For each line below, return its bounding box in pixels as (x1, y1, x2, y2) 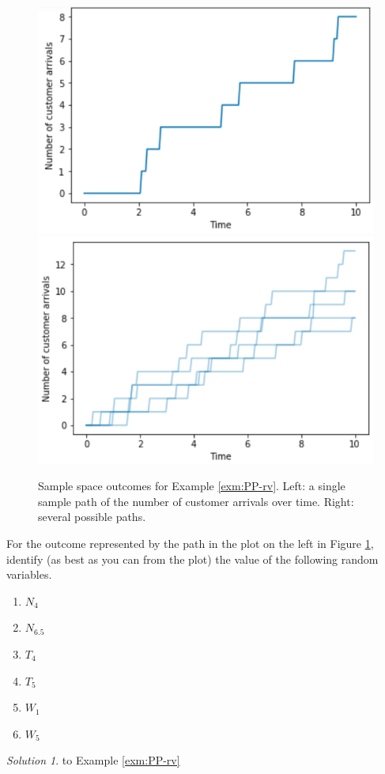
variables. (6, 566, 52, 583)
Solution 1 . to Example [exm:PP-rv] (6, 752, 180, 768)
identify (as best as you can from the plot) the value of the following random (6, 550, 379, 567)
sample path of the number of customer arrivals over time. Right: (38, 493, 354, 509)
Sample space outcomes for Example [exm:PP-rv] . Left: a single (38, 478, 345, 494)
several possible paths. (38, 508, 146, 525)
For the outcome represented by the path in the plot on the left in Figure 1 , (6, 535, 374, 552)
